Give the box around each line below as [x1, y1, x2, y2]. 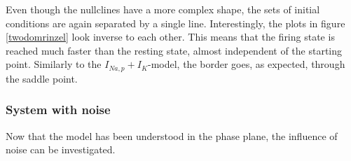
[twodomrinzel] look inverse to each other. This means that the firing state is [6, 29, 335, 44]
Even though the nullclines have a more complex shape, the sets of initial [6, 2, 320, 16]
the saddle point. [6, 71, 78, 85]
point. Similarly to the [6, 57, 102, 71]
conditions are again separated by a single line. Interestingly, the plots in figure [6, 15, 345, 30]
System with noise [6, 101, 111, 118]
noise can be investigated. [6, 142, 116, 157]
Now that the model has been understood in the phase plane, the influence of [6, 128, 338, 143]
